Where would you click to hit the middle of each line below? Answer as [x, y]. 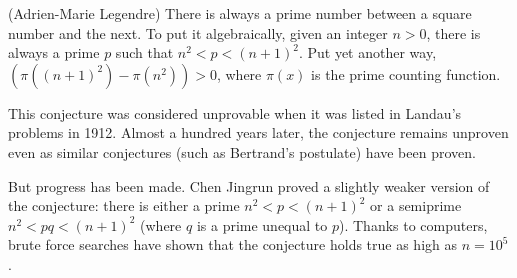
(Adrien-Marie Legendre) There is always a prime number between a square [240, 13]
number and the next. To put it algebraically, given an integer [198, 32]
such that [144, 52]
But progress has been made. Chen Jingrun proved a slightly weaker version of [249, 185]
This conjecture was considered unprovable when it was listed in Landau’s [235, 112]
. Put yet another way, [367, 52]
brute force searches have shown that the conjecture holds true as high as [233, 244]
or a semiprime [416, 205]
